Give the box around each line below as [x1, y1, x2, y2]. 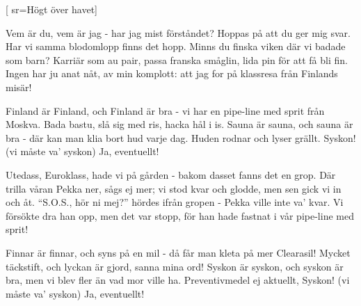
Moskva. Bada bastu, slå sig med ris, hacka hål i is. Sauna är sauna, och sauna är [6, 117, 353, 131]
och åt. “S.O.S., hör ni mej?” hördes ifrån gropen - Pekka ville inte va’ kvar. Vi [6, 195, 344, 209]
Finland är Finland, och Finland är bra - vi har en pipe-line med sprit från [6, 103, 325, 118]
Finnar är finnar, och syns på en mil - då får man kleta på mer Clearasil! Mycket [6, 245, 351, 259]
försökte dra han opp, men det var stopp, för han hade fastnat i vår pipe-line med [6, 208, 354, 223]
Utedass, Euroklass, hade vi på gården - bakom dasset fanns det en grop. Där [6, 167, 336, 182]
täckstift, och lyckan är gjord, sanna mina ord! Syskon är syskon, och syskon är [6, 259, 344, 273]
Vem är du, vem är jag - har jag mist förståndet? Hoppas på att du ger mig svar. [6, 25, 351, 40]
